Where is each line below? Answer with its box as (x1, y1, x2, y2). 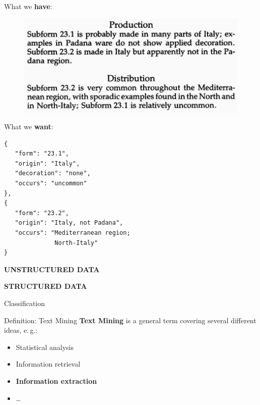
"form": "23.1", (15, 150, 69, 158)
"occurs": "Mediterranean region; (15, 229, 131, 237)
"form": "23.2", (15, 209, 69, 217)
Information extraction (16, 375, 97, 386)
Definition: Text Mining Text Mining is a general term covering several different (4, 315, 256, 325)
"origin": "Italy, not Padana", (15, 219, 123, 227)
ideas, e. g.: (4, 325, 38, 335)
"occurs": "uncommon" (15, 180, 87, 187)
